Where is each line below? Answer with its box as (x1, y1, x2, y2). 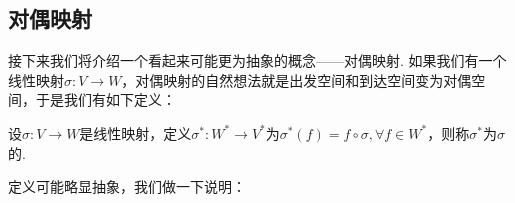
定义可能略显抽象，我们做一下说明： (8, 176, 246, 197)
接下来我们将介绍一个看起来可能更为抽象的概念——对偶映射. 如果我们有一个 (8, 50, 507, 71)
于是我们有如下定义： (35, 89, 176, 110)
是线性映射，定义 (79, 122, 192, 143)
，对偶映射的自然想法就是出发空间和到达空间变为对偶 (121, 69, 472, 90)
